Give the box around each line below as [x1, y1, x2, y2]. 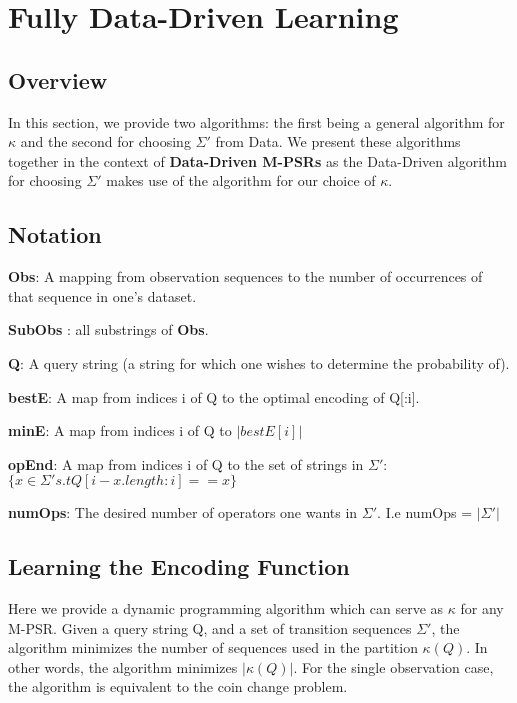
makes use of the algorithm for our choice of [106, 170, 376, 191]
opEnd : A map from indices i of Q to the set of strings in [8, 453, 364, 474]
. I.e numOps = [377, 502, 473, 523]
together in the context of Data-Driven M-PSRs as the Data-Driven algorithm [8, 150, 507, 171]
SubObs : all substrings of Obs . [8, 319, 209, 340]
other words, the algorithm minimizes [8, 656, 238, 677]
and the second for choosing [20, 131, 191, 152]
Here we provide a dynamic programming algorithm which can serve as [8, 598, 444, 619]
